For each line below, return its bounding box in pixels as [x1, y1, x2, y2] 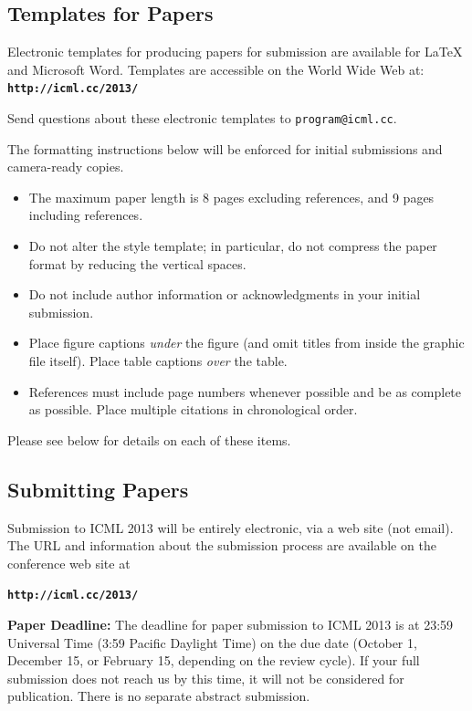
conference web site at [7, 553, 131, 572]
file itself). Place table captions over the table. [28, 351, 288, 371]
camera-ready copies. [7, 157, 124, 176]
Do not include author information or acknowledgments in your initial [28, 285, 421, 304]
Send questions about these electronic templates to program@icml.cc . [7, 109, 397, 128]
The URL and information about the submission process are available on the [7, 536, 436, 555]
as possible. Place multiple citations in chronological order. [28, 400, 358, 419]
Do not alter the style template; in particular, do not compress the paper [28, 236, 437, 256]
